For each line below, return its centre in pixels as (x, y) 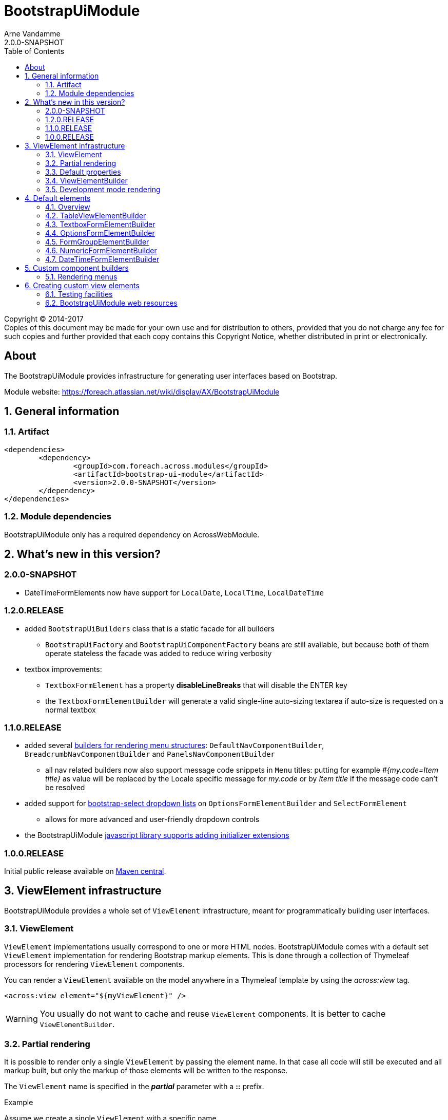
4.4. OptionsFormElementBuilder (100, 233)
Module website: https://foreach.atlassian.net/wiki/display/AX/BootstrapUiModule (142, 391)
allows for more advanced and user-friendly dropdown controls (152, 819)
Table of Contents (34, 51)
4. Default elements (58, 198)
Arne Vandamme (32, 33)
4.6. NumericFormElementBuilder (101, 250)
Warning (22, 1019)
